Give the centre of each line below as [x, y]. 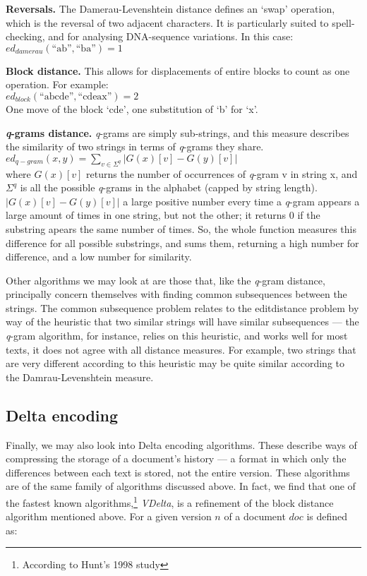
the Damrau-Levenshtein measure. [80, 377]
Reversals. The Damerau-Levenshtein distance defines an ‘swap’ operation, [170, 8]
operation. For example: [57, 84]
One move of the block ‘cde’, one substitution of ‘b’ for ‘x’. [132, 108]
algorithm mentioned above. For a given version [109, 516]
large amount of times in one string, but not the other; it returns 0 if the [163, 215]
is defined [327, 516]
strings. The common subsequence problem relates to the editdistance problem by [182, 307]
